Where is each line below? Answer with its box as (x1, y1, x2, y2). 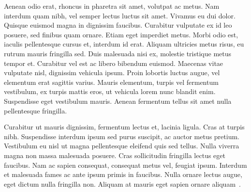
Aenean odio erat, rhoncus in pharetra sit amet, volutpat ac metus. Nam (4, 1, 220, 11)
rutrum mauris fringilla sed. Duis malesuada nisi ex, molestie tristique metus (4, 48, 232, 58)
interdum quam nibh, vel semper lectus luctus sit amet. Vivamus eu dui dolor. (4, 10, 236, 20)
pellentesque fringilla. (4, 105, 67, 115)
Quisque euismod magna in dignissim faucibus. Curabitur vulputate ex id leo (4, 20, 232, 30)
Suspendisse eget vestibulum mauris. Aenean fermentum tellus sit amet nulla (4, 96, 232, 106)
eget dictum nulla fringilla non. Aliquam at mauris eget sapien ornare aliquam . (4, 178, 241, 189)
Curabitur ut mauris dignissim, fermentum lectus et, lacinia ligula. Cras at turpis (4, 122, 245, 132)
